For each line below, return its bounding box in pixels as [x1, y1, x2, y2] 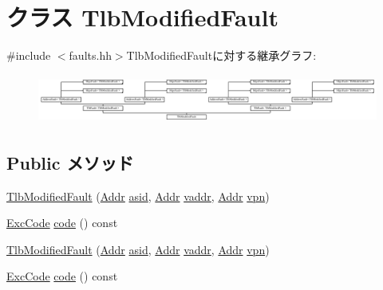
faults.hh [69, 47, 112, 64]
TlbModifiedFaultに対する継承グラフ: [126, 47, 317, 64]
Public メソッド [6, 150, 134, 174]
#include [6, 47, 51, 64]
